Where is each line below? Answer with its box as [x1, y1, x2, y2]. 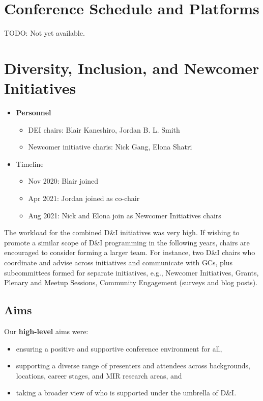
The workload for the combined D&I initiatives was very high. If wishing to [4, 227, 240, 238]
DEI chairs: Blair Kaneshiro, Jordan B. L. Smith [28, 124, 180, 135]
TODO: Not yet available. [4, 28, 85, 38]
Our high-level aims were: [4, 325, 89, 336]
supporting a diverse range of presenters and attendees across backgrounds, [16, 360, 250, 371]
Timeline [16, 158, 44, 169]
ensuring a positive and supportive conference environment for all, [16, 343, 222, 354]
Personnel [16, 107, 51, 118]
